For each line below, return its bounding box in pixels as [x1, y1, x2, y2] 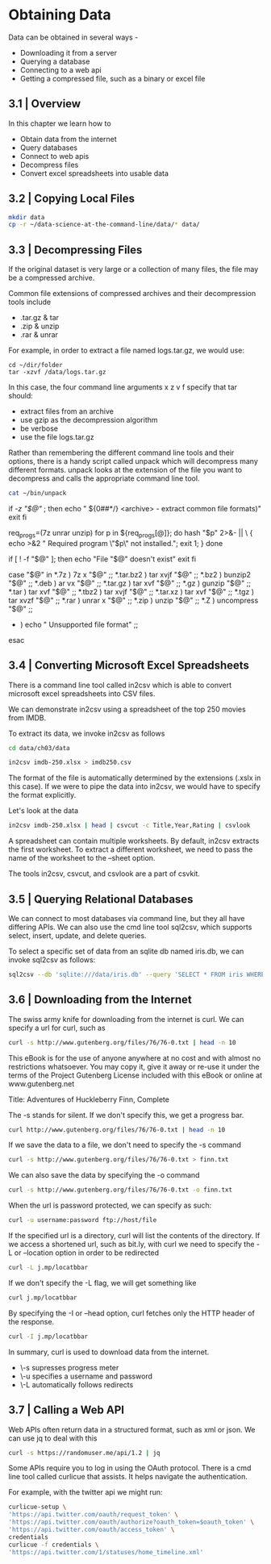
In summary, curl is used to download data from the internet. [8, 1347, 210, 1357]
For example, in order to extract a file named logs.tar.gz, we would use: [8, 345, 244, 356]
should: [8, 391, 34, 401]
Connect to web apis [19, 151, 90, 161]
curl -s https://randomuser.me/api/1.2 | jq [8, 1449, 161, 1457]
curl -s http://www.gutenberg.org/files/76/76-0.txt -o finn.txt [8, 1186, 232, 1195]
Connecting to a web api [19, 65, 102, 74]
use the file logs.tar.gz [19, 432, 94, 442]
